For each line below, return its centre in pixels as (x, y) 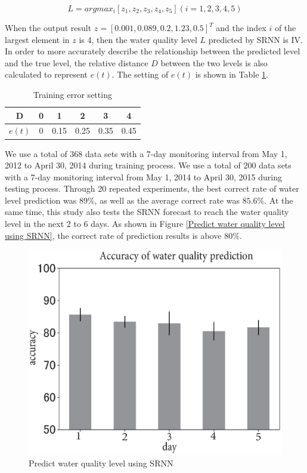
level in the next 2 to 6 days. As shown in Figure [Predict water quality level (145, 224)
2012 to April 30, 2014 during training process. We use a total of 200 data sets (148, 165)
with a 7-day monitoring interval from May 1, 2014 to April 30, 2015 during (143, 176)
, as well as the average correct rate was (167, 200)
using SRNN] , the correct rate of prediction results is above (113, 235)
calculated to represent (46, 74)
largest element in (37, 39)
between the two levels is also (214, 62)
